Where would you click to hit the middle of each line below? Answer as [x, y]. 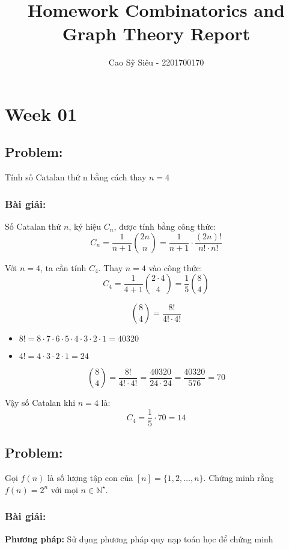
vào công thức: [175, 267]
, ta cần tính [63, 267]
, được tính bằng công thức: [165, 226]
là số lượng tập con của [90, 478]
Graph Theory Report [156, 33]
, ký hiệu [85, 226]
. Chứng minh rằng [239, 478]
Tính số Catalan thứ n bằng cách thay [76, 177]
